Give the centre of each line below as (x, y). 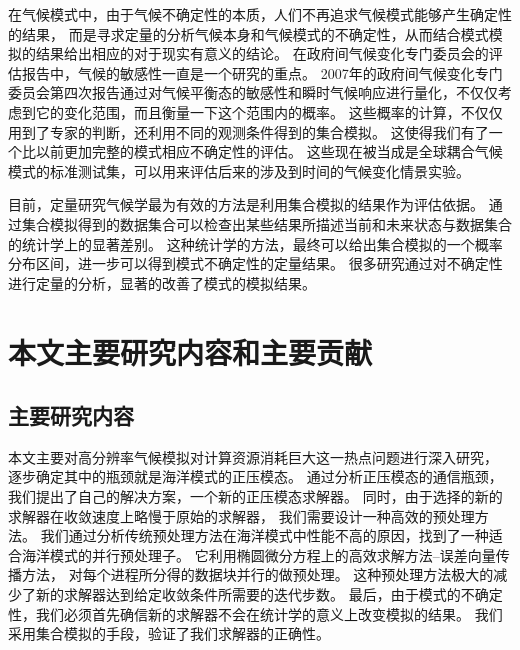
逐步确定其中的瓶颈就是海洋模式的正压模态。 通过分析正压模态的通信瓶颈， (255, 476)
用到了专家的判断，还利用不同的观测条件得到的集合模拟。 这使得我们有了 (248, 131)
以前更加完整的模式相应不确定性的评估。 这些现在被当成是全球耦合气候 (269, 151)
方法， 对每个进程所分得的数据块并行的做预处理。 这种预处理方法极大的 (257, 574)
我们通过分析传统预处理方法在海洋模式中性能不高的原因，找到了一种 (264, 535)
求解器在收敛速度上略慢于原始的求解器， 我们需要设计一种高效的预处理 (241, 515)
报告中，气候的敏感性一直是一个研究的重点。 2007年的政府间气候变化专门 (262, 72)
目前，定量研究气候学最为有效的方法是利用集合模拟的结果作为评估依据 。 (246, 204)
